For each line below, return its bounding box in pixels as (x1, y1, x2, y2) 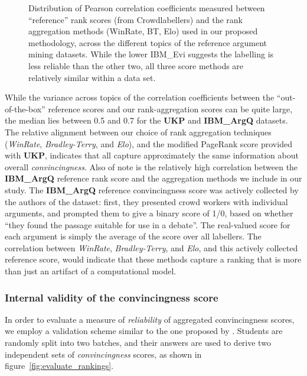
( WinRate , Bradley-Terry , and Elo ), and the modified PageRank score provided (5, 137, 292, 150)
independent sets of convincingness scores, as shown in (5, 348, 202, 360)
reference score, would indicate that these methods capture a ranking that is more (5, 253, 302, 265)
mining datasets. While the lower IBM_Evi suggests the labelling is (28, 48, 274, 60)
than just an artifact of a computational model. (5, 265, 177, 277)
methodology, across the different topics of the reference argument (28, 36, 267, 48)
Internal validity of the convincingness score (5, 290, 218, 304)
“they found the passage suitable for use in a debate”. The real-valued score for (5, 218, 290, 231)
